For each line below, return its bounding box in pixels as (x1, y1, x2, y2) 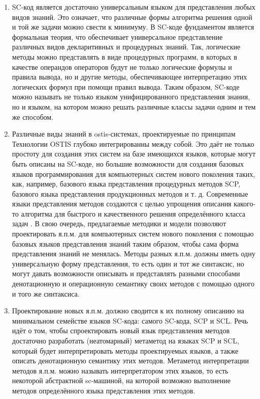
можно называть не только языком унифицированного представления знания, (12, 91, 250, 102)
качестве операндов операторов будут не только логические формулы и (12, 61, 232, 72)
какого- (234, 198, 256, 209)
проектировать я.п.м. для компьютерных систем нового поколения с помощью (12, 228, 254, 239)
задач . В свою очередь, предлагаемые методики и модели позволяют (12, 218, 226, 229)
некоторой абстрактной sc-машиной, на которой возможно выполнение (12, 375, 231, 386)
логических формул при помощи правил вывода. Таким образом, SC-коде (12, 81, 240, 92)
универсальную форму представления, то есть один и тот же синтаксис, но (12, 258, 244, 269)
